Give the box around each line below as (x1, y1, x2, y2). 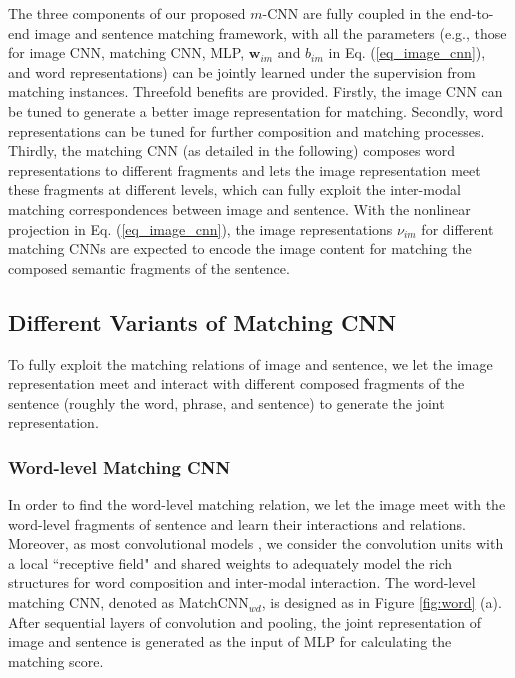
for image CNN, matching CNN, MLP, (8, 42, 245, 63)
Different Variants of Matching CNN (8, 306, 397, 337)
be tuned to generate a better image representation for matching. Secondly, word (8, 100, 503, 121)
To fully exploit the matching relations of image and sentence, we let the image (8, 353, 493, 374)
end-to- (449, 3, 494, 23)
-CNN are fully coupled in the (262, 3, 446, 23)
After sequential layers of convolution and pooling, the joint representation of (8, 611, 481, 632)
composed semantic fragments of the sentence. (8, 257, 290, 278)
